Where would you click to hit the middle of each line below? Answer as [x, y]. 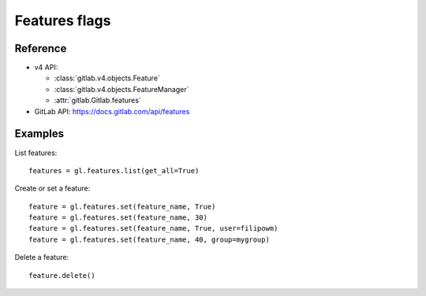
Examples [39, 134]
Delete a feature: [42, 257]
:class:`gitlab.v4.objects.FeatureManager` [121, 89]
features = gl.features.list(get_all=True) [114, 170]
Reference [41, 48]
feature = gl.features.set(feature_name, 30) [118, 218]
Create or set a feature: [52, 188]
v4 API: [46, 68]
